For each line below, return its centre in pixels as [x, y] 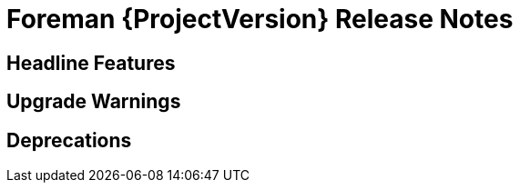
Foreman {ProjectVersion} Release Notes [260, 19]
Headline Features [91, 63]
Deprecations [69, 140]
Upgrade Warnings [94, 102]
